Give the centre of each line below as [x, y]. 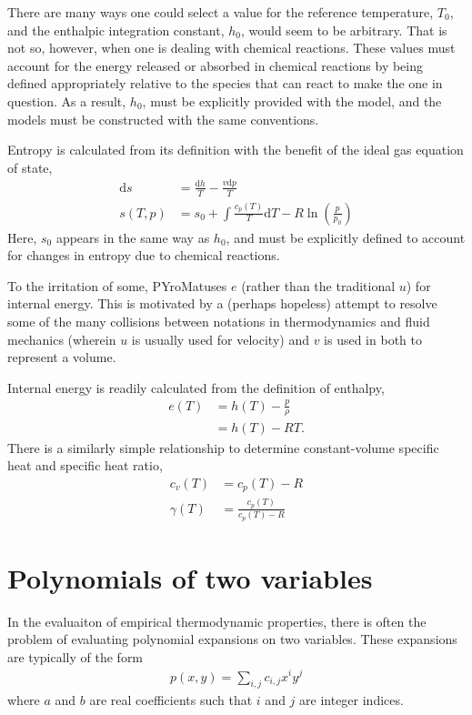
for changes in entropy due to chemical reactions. [144, 255]
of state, [30, 167]
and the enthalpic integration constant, [116, 30]
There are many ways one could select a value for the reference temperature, [221, 12]
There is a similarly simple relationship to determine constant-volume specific [223, 447]
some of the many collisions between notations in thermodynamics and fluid [219, 321]
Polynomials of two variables [190, 577]
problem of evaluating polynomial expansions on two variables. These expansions [232, 639]
